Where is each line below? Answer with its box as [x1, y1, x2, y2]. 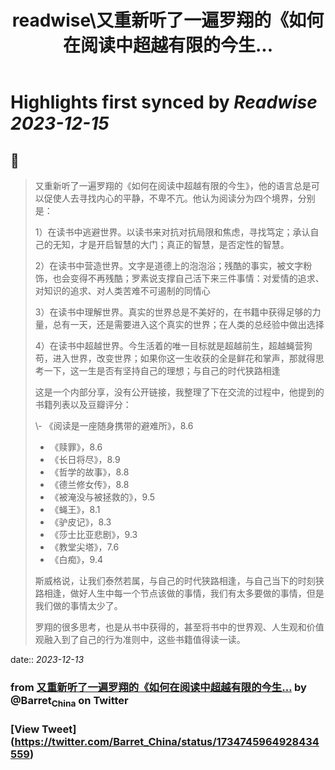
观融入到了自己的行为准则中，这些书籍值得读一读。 [34, 634, 246, 645]
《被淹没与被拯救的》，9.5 [49, 491, 156, 503]
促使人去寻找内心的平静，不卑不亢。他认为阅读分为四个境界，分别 [43, 192, 316, 204]
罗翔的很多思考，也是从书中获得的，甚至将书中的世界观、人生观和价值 [34, 621, 325, 633]
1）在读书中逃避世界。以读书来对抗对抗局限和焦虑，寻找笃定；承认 [34, 226, 311, 238]
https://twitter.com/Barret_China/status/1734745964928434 [14, 735, 320, 749]
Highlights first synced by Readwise [10, 91, 318, 114]
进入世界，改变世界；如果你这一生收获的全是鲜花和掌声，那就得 [52, 352, 316, 364]
